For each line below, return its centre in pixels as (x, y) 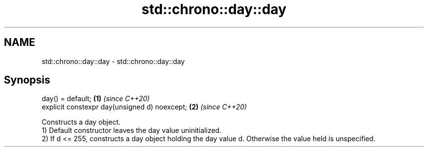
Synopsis (27, 80)
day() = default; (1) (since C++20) (96, 99)
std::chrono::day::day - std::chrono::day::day (113, 61)
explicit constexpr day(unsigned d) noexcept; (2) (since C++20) (144, 107)
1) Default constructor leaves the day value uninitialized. (132, 130)
